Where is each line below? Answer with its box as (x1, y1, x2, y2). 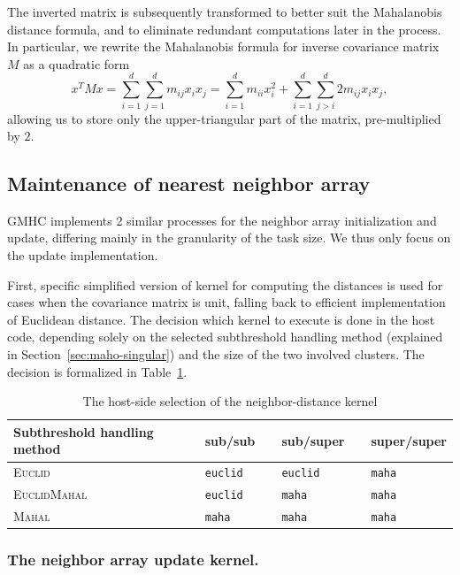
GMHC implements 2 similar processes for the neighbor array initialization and (7, 211, 437, 229)
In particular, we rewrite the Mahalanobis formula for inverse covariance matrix (7, 37, 440, 56)
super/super (371, 431, 447, 449)
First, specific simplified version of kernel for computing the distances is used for (7, 275, 443, 294)
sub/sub (204, 431, 256, 449)
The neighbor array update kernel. (7, 548, 259, 571)
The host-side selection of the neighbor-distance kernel (82, 392, 378, 410)
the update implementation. (7, 246, 158, 264)
